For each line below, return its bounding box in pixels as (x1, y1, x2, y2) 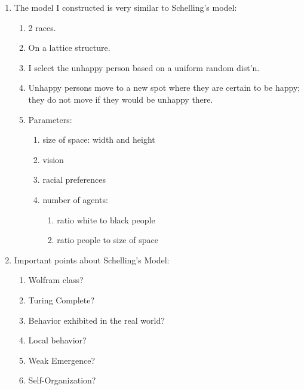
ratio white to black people (57, 213, 155, 226)
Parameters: (28, 113, 72, 125)
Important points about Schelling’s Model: (14, 253, 170, 266)
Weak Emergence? (28, 354, 96, 366)
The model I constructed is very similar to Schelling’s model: (14, 1, 237, 13)
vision (42, 153, 64, 165)
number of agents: (42, 193, 108, 205)
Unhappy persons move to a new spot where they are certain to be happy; (28, 81, 300, 94)
